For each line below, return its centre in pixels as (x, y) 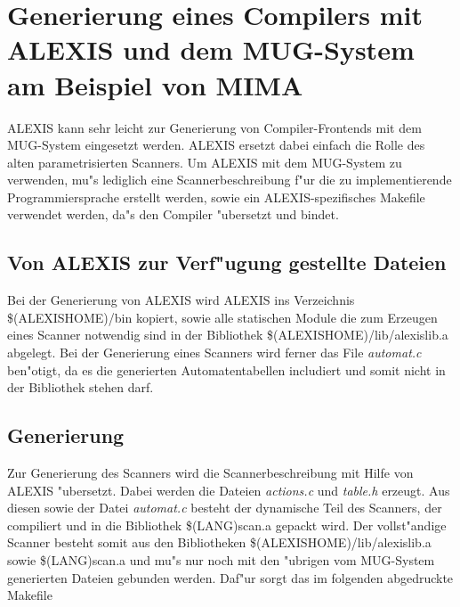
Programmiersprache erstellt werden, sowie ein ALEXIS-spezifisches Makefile (216, 197)
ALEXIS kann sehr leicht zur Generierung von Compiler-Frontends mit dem (214, 127)
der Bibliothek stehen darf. (81, 387)
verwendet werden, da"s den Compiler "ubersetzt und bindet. (173, 214)
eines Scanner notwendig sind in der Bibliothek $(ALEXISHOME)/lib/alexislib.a (228, 335)
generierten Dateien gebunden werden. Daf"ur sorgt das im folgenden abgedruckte (230, 577)
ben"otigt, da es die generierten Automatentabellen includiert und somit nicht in (226, 369)
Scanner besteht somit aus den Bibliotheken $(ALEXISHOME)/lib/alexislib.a (219, 542)
